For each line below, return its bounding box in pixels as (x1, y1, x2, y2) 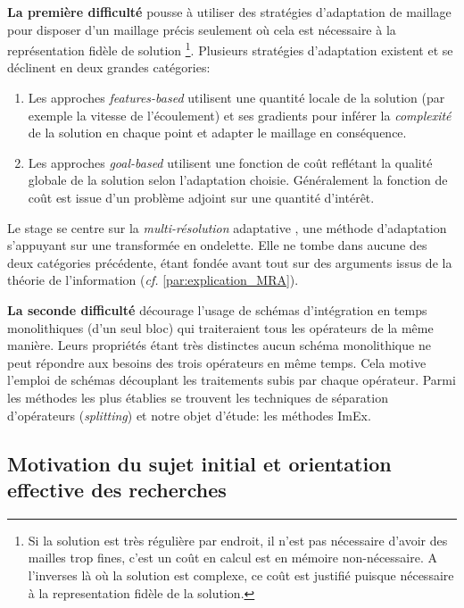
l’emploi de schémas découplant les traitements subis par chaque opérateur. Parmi (7, 371, 456, 389)
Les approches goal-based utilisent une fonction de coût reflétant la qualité (28, 153, 433, 171)
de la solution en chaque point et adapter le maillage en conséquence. (28, 123, 407, 142)
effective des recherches (7, 475, 227, 503)
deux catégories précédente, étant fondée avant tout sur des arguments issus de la (7, 253, 452, 271)
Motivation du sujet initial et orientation (7, 449, 392, 477)
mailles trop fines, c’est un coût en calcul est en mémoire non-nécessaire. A (28, 548, 438, 567)
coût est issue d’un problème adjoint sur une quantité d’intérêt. (28, 188, 375, 206)
